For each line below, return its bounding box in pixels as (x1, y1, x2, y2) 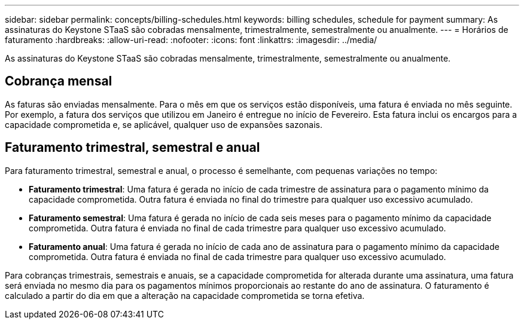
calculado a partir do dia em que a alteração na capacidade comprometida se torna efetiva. (5, 290, 365, 301)
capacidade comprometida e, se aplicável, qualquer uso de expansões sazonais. (5, 119, 322, 130)
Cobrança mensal (5, 74, 112, 89)
